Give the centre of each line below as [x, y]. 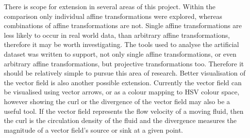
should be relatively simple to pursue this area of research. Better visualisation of [125, 73]
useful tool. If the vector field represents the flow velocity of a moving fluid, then [124, 111]
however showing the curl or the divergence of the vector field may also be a [117, 101]
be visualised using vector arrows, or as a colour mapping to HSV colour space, [122, 92]
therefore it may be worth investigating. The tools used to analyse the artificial [122, 44]
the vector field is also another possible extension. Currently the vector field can [123, 82]
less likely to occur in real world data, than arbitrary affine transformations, [117, 35]
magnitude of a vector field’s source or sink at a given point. [94, 130]
